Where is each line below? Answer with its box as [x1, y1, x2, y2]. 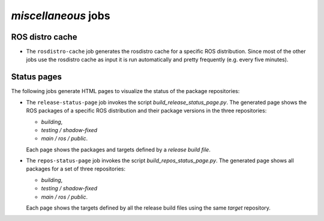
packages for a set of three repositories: [26, 165, 126, 172]
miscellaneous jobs [11, 9, 110, 22]
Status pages [11, 72, 62, 82]
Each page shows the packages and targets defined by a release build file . [26, 146, 211, 153]
